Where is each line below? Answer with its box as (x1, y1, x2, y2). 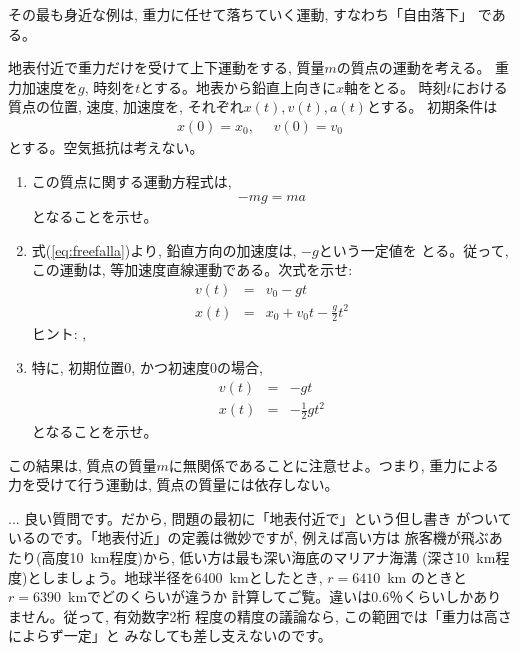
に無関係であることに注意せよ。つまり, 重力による (168, 454, 499, 475)
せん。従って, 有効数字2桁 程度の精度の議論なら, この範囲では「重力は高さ (21, 605, 512, 626)
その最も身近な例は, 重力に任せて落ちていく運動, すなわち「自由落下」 (8, 4, 474, 24)
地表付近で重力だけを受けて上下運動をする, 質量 (8, 57, 325, 78)
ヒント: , (31, 323, 87, 344)
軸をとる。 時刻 (343, 76, 447, 97)
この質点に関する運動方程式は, (31, 170, 232, 191)
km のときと (387, 566, 467, 587)
